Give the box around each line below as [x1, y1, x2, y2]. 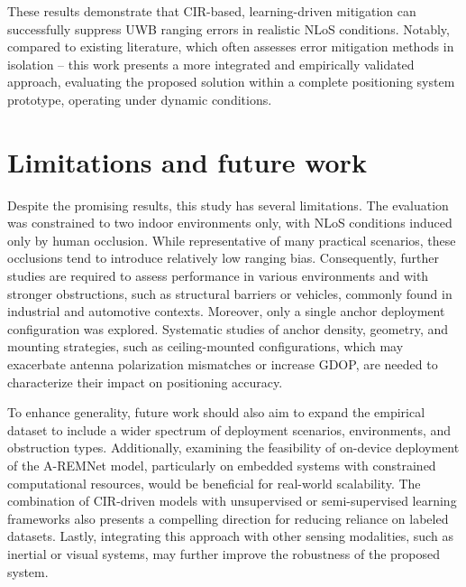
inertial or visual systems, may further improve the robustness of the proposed [7, 544, 441, 563]
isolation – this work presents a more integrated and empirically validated [7, 54, 415, 73]
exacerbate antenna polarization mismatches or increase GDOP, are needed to [7, 355, 438, 374]
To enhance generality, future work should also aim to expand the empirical [7, 403, 425, 422]
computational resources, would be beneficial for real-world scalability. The [7, 473, 421, 492]
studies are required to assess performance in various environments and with [7, 266, 429, 285]
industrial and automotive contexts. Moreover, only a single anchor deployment [7, 302, 445, 321]
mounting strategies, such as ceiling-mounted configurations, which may [7, 337, 404, 356]
